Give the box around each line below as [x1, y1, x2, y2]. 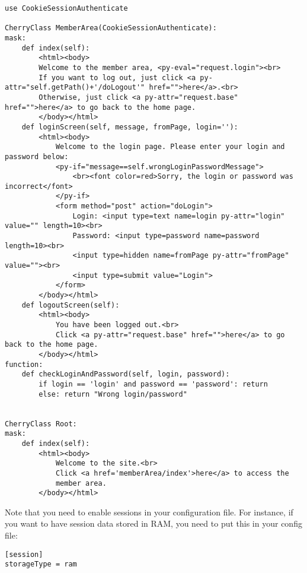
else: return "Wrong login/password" [39, 390, 187, 398]
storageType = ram [5, 560, 77, 569]
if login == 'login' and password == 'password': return [39, 379, 268, 388]
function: [5, 360, 43, 369]
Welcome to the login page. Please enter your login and [55, 143, 285, 151]
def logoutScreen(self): [21, 300, 120, 309]
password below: [5, 152, 69, 161]
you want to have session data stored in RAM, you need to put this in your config [5, 517, 302, 530]
